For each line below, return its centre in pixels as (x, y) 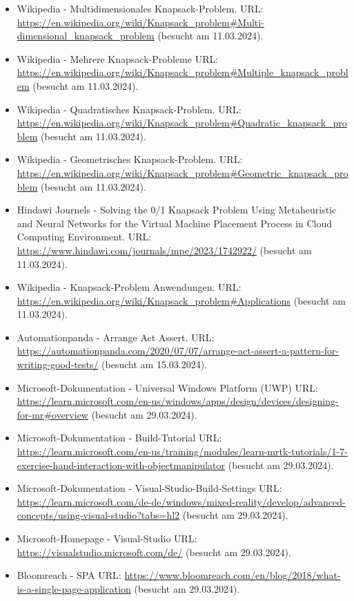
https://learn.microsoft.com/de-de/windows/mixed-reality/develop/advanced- (181, 501)
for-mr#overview (52, 414)
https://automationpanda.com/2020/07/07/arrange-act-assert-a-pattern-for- (178, 351)
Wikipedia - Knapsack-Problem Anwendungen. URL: (129, 287)
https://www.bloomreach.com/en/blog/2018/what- (233, 575)
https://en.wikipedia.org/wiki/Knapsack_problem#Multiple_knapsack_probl (183, 72)
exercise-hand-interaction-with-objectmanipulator (121, 465)
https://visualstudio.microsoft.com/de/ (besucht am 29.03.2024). (154, 552)
